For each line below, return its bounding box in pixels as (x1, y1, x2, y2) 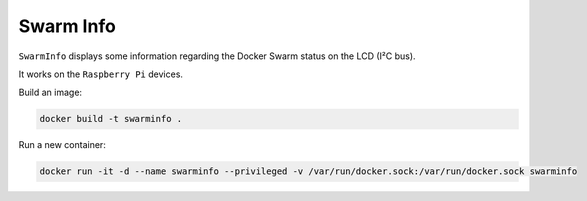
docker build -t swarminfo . (39, 113, 183, 125)
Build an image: (18, 86, 83, 99)
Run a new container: (18, 139, 107, 151)
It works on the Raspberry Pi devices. (18, 68, 184, 80)
